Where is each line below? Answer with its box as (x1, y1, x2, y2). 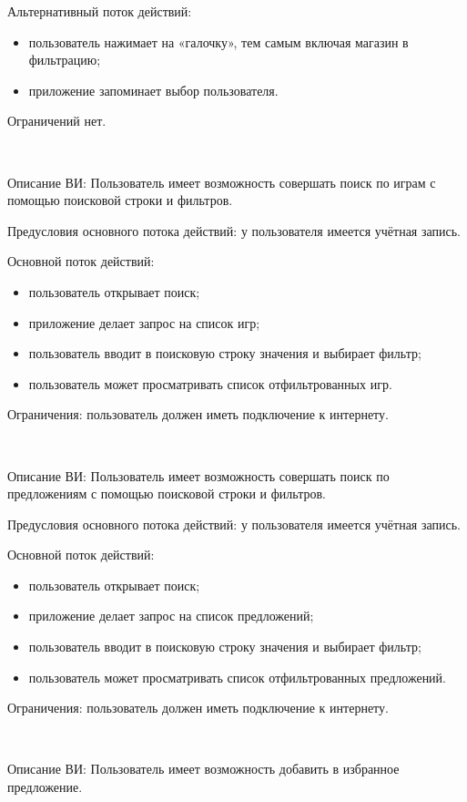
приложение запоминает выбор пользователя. (28, 80, 279, 99)
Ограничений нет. (7, 111, 107, 130)
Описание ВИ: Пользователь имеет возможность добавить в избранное (7, 759, 400, 778)
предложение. (7, 777, 83, 797)
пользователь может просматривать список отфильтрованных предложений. (28, 667, 446, 686)
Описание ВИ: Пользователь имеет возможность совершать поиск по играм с (7, 172, 436, 191)
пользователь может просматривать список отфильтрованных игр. (28, 374, 392, 393)
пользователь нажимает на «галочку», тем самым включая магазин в (28, 32, 409, 51)
